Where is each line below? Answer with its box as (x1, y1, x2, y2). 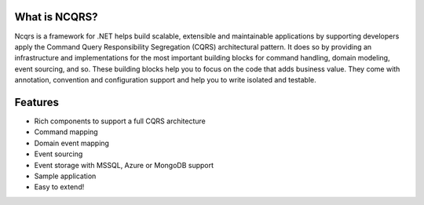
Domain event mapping (34, 138, 110, 148)
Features (14, 95, 59, 109)
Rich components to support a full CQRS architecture (34, 116, 206, 126)
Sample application (34, 171, 97, 181)
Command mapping (34, 127, 98, 137)
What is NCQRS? (14, 10, 98, 24)
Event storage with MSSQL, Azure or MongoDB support (34, 160, 214, 170)
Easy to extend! (34, 182, 85, 192)
